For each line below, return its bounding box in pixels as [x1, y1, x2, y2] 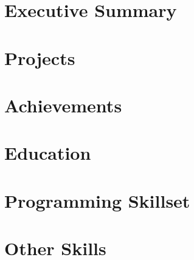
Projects [4, 45, 75, 70]
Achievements [4, 92, 122, 117]
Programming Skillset [4, 188, 190, 213]
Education [4, 140, 91, 165]
